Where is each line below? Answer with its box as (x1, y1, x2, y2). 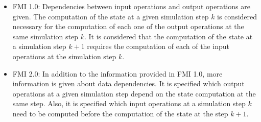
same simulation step (12, 31, 78, 41)
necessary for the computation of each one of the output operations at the (12, 21, 244, 32)
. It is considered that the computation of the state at (84, 31, 253, 41)
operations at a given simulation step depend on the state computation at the (12, 88, 256, 99)
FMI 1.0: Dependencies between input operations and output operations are (12, 1, 250, 11)
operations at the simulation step (12, 51, 116, 61)
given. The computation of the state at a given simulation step (12, 11, 209, 21)
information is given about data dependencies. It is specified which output (12, 78, 245, 89)
